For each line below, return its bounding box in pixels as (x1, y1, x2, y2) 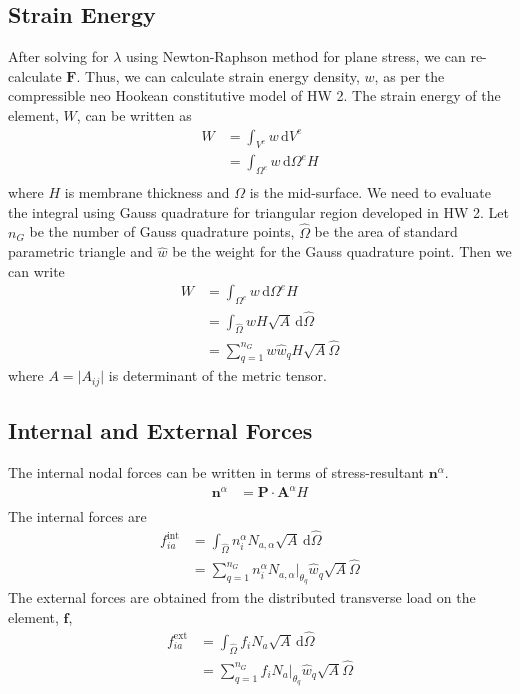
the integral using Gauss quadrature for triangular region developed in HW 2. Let (8, 201, 509, 222)
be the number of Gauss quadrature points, (29, 221, 295, 242)
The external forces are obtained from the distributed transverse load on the (8, 587, 476, 608)
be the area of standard (314, 221, 458, 242)
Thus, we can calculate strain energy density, (85, 65, 360, 86)
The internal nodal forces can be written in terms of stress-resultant (8, 462, 425, 483)
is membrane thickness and (64, 182, 230, 203)
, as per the (374, 65, 445, 86)
